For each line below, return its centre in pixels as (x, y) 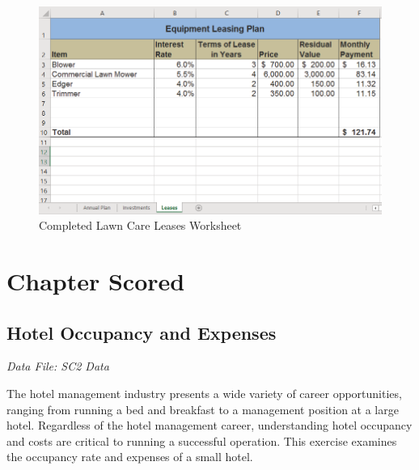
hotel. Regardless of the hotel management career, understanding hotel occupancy (209, 425)
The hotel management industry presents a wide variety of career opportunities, (204, 394)
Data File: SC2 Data (58, 366)
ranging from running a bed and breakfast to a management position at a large (203, 409)
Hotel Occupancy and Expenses (142, 332)
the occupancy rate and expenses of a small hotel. (130, 457)
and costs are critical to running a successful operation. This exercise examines (202, 440)
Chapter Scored (96, 281)
